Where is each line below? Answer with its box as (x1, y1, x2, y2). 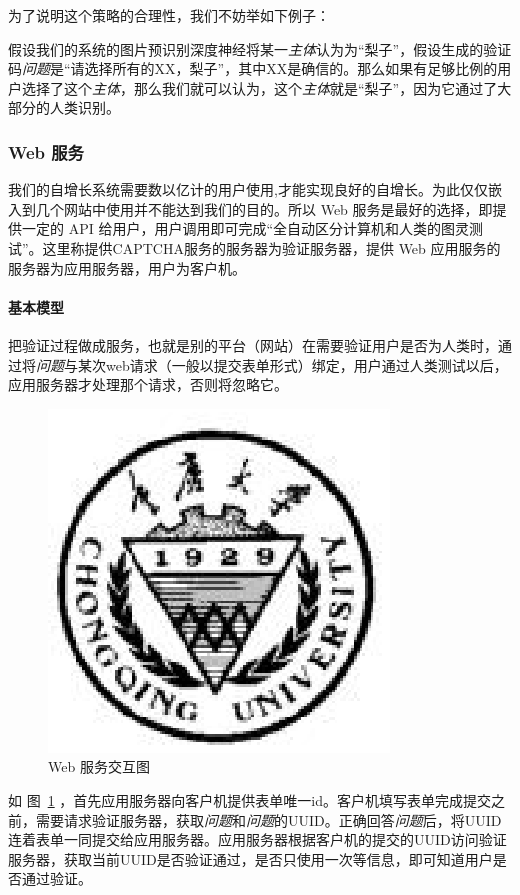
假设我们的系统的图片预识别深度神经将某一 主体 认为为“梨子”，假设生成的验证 (8, 38, 512, 59)
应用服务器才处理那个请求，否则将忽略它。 (8, 374, 288, 395)
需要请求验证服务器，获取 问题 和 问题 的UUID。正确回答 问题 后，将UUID (35, 809, 502, 830)
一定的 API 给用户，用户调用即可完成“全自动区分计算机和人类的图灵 (21, 218, 470, 239)
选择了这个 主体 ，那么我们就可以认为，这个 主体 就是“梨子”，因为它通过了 (21, 77, 498, 98)
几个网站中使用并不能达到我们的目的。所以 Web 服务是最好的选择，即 (35, 198, 493, 219)
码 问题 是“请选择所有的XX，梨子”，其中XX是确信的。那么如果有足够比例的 (8, 58, 498, 79)
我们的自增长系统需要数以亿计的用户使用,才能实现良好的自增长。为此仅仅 (8, 179, 488, 200)
